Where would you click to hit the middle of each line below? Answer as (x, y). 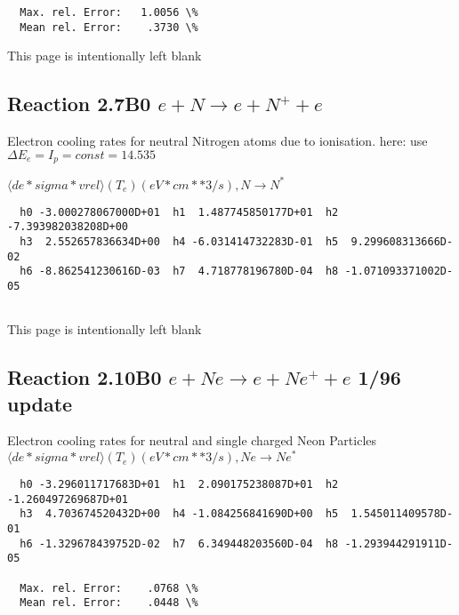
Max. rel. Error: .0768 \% (109, 588)
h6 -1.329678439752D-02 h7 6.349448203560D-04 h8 (179, 543)
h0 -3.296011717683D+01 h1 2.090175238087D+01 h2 (179, 485)
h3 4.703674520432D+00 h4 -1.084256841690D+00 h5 (179, 514)
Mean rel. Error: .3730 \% (109, 27)
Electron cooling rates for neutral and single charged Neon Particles (192, 440)
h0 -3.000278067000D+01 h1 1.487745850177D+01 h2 (179, 212)
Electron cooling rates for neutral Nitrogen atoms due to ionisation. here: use (217, 141)
